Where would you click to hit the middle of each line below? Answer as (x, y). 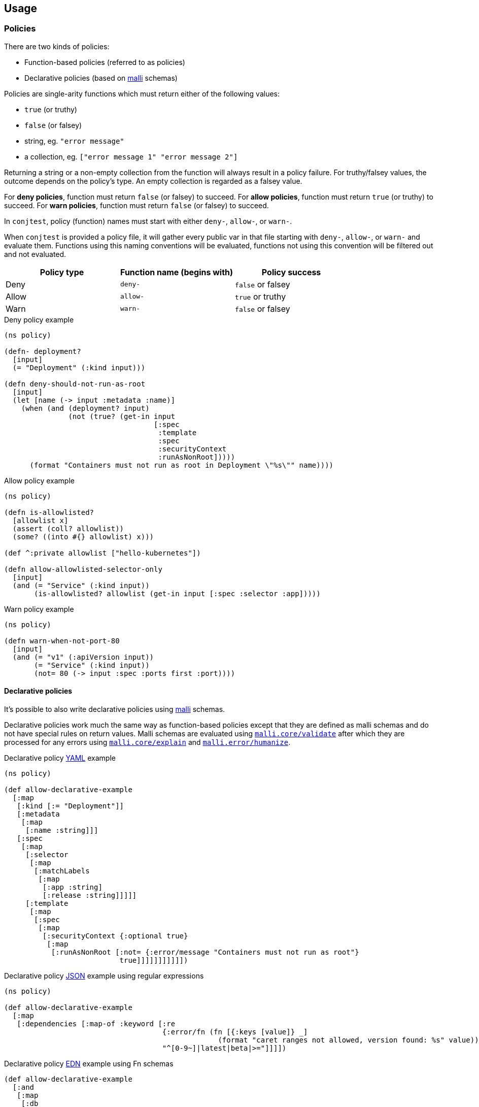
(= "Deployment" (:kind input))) (79, 367)
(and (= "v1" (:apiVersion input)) (83, 657)
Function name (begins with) (177, 272)
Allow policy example (39, 480)
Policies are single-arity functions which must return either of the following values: (142, 93)
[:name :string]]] (62, 831)
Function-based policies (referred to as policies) (105, 62)
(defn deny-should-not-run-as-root (75, 384)
